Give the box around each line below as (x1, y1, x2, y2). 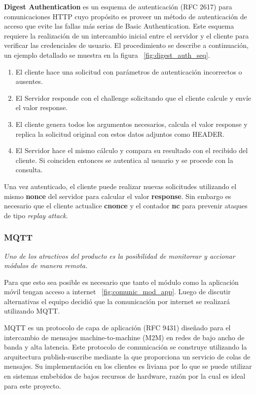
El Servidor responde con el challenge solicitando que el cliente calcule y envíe (15, 92, 252, 103)
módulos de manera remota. (4, 260, 88, 271)
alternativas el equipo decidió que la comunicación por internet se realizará (4, 296, 230, 306)
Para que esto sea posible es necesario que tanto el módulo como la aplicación (4, 276, 239, 287)
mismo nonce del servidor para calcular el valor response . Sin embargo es (4, 191, 231, 201)
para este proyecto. (4, 380, 61, 391)
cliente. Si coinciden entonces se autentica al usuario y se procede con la (15, 155, 233, 165)
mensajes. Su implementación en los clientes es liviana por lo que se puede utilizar (4, 361, 252, 371)
